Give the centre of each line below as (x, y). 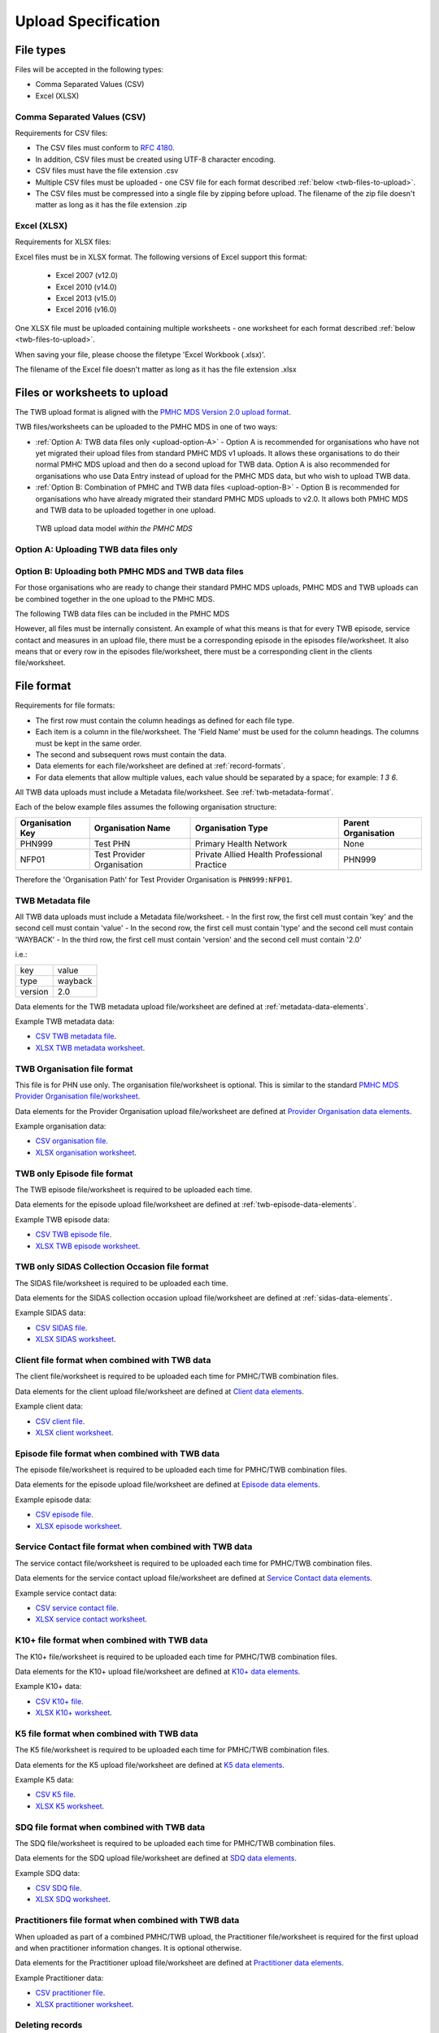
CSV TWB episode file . (74, 1234)
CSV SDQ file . (59, 1888)
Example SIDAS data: (50, 1313)
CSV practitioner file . (70, 1993)
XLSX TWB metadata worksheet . (90, 1047)
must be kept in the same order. (89, 743)
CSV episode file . (64, 1515)
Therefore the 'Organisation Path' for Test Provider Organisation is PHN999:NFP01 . (154, 879)
